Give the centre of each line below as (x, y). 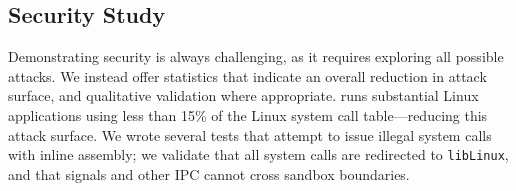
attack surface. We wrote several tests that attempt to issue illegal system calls (250, 134)
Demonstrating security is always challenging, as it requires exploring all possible (256, 56)
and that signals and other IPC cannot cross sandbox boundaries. (209, 173)
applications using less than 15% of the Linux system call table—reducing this (248, 114)
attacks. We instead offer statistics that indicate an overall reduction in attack (247, 75)
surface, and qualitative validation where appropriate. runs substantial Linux (243, 95)
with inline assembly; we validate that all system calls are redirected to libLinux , (258, 154)
